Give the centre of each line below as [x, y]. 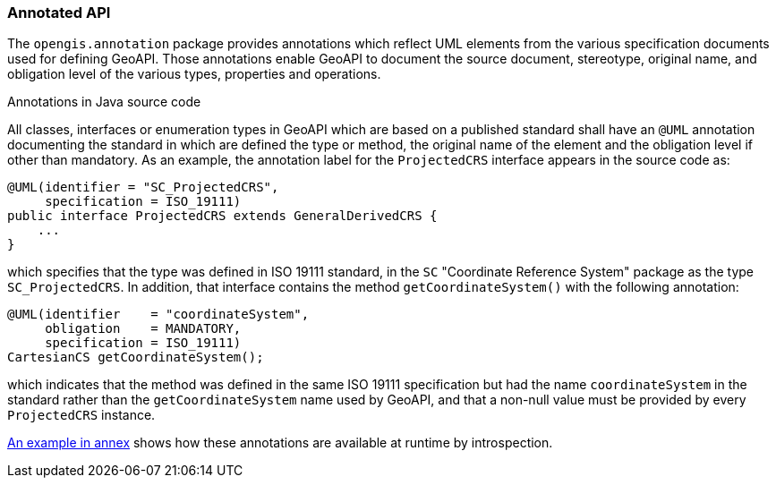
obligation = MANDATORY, [143, 329]
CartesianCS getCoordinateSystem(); [136, 357]
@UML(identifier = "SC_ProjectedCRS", [143, 187]
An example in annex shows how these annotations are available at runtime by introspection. [280, 443]
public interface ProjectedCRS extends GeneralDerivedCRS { [222, 216]
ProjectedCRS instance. [81, 415]
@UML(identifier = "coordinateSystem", [158, 315]
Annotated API [59, 13]
